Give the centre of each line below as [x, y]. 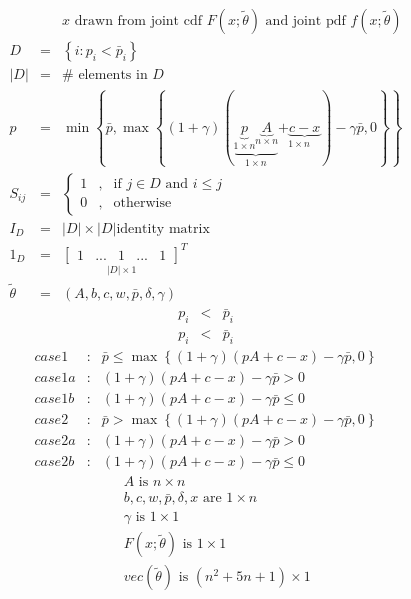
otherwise [142, 203]
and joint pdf [305, 21]
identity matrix [163, 228]
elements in [113, 75]
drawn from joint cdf [138, 21]
